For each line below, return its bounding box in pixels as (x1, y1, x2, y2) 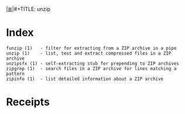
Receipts (6, 95, 50, 109)
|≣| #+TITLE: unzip (6, 6, 51, 12)
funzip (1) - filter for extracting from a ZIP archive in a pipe (6, 45, 177, 51)
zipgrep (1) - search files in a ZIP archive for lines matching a (6, 65, 177, 71)
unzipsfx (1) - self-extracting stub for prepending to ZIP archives (6, 60, 180, 67)
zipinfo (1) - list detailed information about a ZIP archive (6, 76, 164, 82)
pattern (6, 71, 25, 77)
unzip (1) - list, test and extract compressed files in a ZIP (6, 50, 172, 56)
